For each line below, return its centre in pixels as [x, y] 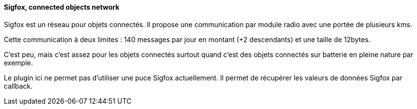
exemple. [18, 62]
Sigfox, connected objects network [62, 7]
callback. [18, 86]
